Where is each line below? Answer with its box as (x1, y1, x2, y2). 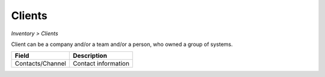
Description (72, 51, 108, 60)
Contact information (72, 60, 129, 68)
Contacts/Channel (14, 60, 66, 68)
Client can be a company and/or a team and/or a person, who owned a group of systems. (11, 41, 233, 48)
